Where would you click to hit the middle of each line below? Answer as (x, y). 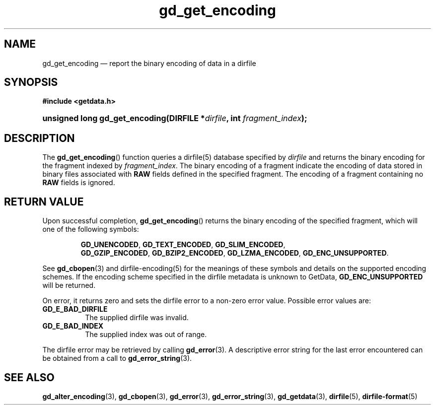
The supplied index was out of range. (146, 335)
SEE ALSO (29, 377)
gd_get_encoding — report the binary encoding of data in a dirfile (149, 63)
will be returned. (69, 285)
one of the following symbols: (91, 229)
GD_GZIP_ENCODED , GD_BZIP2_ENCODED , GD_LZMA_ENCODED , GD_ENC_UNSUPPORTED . (235, 253)
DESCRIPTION (39, 138)
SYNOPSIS (31, 82)
